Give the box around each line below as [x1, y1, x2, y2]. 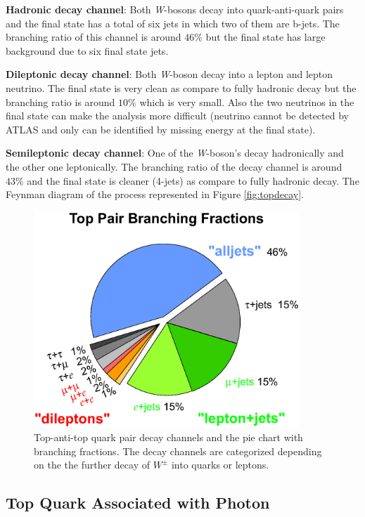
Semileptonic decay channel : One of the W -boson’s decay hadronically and [6, 145, 344, 160]
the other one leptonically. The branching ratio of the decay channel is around [6, 159, 342, 174]
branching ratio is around [6, 94, 115, 109]
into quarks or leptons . [171, 457, 269, 472]
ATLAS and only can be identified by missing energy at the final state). [6, 122, 316, 136]
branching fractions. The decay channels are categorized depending [34, 443, 322, 458]
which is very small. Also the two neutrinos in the [139, 94, 354, 109]
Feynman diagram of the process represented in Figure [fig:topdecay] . [6, 187, 304, 202]
